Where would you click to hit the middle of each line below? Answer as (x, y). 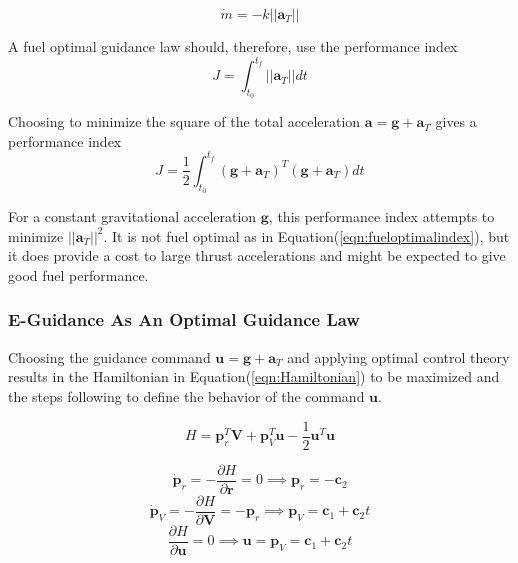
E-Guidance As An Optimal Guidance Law (184, 319)
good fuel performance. (78, 274)
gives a (456, 121)
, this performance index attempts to (381, 216)
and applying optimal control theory (398, 356)
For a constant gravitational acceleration (132, 216)
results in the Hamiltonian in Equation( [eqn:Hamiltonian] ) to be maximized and (254, 376)
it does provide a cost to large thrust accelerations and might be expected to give (257, 255)
